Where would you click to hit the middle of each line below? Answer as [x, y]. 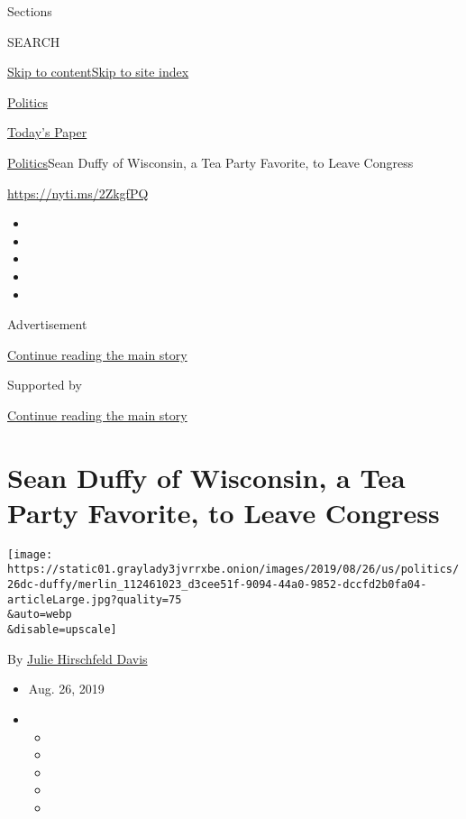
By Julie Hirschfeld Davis [78, 658]
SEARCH [34, 41]
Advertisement [47, 324]
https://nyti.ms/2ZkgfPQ [78, 193]
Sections [30, 11]
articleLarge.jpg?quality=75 [95, 599]
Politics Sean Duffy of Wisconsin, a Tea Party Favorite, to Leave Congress [210, 162]
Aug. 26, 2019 [66, 689]
